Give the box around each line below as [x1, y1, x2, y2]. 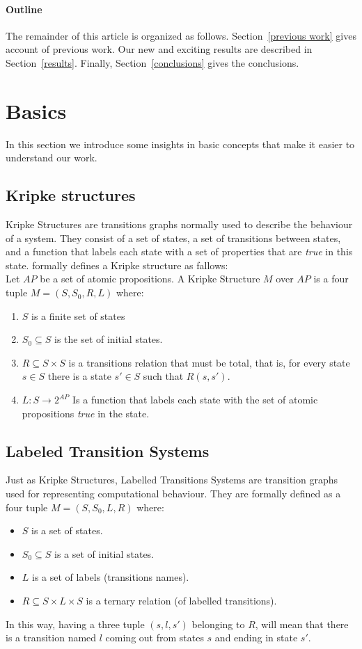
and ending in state [214, 630, 298, 645]
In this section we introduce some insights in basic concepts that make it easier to [6, 136, 355, 151]
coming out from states [105, 630, 204, 645]
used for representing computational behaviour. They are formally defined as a [6, 486, 341, 501]
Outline [6, 1, 42, 16]
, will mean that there [255, 616, 349, 631]
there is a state [47, 369, 111, 383]
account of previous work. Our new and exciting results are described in [6, 42, 313, 56]
